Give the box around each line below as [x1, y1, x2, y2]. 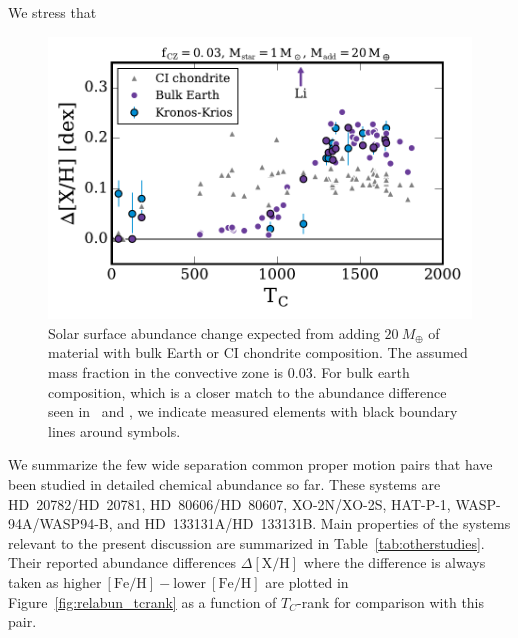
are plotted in [265, 571, 349, 592]
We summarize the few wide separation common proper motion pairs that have [8, 454, 493, 475]
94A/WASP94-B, [8, 513, 113, 534]
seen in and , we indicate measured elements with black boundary [48, 401, 458, 422]
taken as [8, 571, 59, 592]
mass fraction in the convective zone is [48, 362, 284, 383]
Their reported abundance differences [8, 552, 237, 573]
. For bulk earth [312, 362, 410, 383]
